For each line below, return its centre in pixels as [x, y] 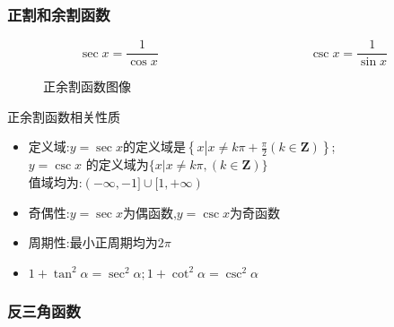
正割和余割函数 [59, 14]
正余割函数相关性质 [64, 116]
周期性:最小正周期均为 [93, 242]
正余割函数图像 [87, 86]
